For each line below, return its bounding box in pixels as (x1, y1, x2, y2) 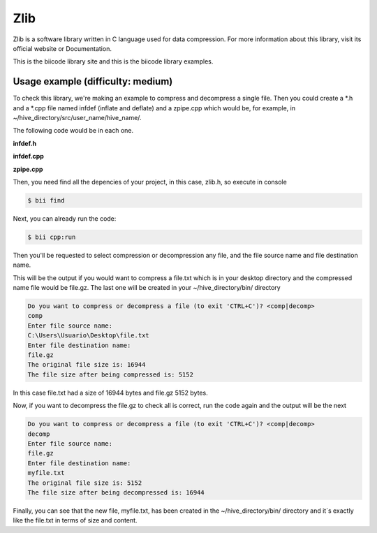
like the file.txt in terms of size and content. (13, 516, 138, 525)
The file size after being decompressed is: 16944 (27, 488, 205, 496)
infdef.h (13, 139, 37, 147)
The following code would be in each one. (13, 126, 134, 135)
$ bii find (27, 196, 65, 204)
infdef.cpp (13, 152, 45, 161)
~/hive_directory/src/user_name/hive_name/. (13, 114, 142, 122)
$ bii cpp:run (27, 233, 76, 241)
